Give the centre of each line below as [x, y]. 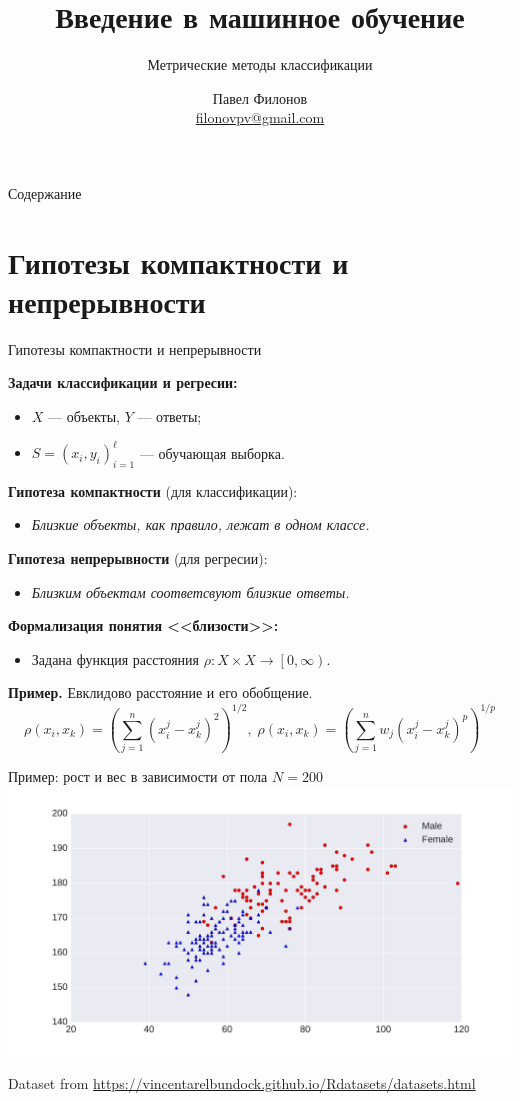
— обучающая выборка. [212, 452]
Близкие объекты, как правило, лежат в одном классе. [200, 524]
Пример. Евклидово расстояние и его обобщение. [160, 692]
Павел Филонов [260, 97]
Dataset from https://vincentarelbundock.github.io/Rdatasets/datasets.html [242, 1083]
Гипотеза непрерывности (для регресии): [138, 558]
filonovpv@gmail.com [260, 117]
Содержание [45, 192]
